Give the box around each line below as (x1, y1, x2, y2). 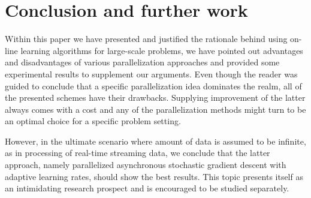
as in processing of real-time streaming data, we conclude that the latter (5, 146, 270, 159)
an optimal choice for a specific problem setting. (5, 115, 181, 127)
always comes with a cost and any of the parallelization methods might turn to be (5, 103, 306, 115)
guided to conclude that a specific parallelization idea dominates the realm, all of (5, 79, 302, 92)
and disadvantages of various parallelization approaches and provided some (5, 56, 280, 68)
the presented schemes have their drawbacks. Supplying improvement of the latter (5, 91, 306, 104)
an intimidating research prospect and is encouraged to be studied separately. (5, 182, 289, 194)
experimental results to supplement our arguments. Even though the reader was (5, 67, 298, 80)
